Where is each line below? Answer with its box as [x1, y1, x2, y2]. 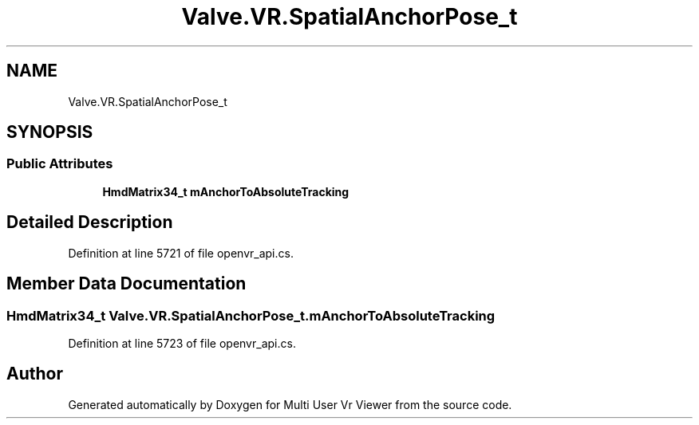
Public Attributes [6, 155, 113, 172]
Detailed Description [6, 212, 173, 233]
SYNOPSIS [6, 122, 93, 143]
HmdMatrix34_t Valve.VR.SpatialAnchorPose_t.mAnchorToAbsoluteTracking [6, 307, 496, 324]
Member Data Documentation [6, 273, 247, 294]
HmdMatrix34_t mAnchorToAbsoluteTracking [102, 184, 349, 199]
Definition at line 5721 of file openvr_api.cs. [68, 246, 294, 260]
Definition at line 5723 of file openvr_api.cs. [68, 336, 296, 350]
